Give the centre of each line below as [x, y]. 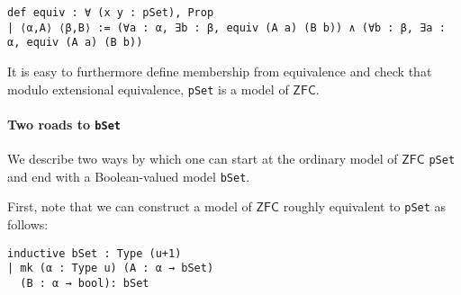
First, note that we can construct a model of [130, 206]
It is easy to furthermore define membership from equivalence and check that [220, 71]
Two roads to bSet [64, 124]
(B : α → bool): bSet [85, 283]
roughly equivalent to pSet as [365, 206]
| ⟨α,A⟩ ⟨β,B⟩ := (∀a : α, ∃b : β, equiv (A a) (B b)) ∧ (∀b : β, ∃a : [226, 27]
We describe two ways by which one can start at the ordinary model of [203, 159]
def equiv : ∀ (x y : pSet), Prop [111, 13]
